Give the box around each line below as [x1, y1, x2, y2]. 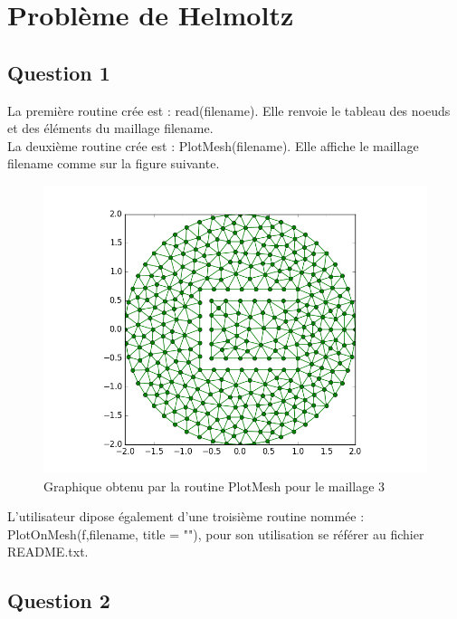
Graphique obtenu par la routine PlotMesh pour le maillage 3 [43, 476, 386, 495]
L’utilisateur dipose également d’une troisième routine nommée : [7, 507, 365, 526]
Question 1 [7, 58, 110, 86]
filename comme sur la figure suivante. [7, 154, 220, 173]
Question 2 [7, 586, 110, 614]
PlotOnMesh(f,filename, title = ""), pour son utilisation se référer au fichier [7, 524, 424, 543]
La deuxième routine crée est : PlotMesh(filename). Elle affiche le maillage [7, 136, 419, 155]
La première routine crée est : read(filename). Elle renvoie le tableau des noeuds [7, 100, 451, 119]
